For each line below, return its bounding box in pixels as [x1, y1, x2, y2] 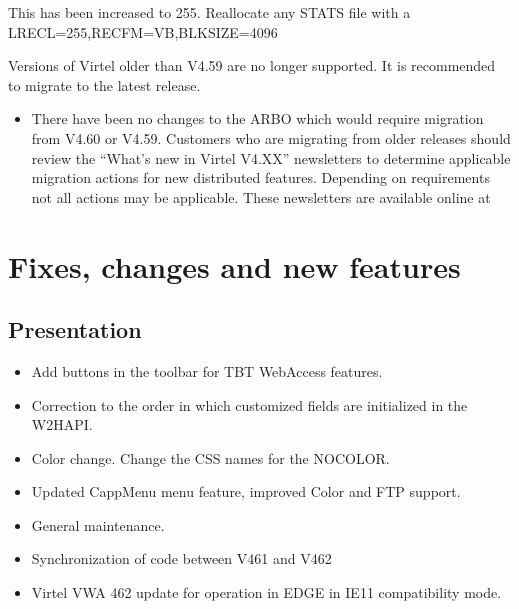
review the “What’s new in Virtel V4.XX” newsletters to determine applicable [31, 147, 511, 168]
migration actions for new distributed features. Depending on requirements [31, 167, 490, 188]
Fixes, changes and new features [8, 245, 461, 286]
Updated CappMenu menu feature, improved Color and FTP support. [31, 481, 461, 502]
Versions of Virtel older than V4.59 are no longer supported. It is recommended [8, 55, 496, 76]
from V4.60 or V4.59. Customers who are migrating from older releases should [31, 127, 511, 148]
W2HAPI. [31, 414, 93, 435]
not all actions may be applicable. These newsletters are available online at [31, 186, 491, 207]
